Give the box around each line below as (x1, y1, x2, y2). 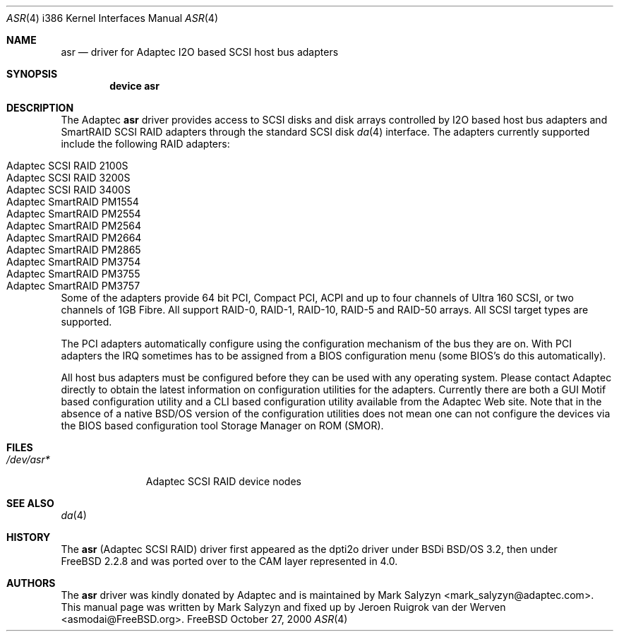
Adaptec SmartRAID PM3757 (6, 280, 140, 292)
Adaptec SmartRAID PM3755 (6, 268, 140, 280)
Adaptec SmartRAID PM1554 (6, 196, 139, 208)
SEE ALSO (6, 497, 54, 509)
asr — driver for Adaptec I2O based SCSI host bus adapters (61, 46, 339, 58)
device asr (109, 80, 160, 92)
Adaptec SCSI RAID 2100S (6, 160, 128, 172)
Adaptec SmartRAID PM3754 (6, 256, 141, 268)
